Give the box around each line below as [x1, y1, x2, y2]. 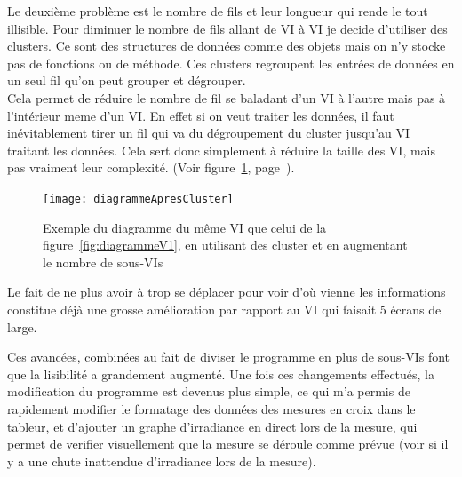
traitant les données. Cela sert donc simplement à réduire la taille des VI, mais [7, 140, 436, 159]
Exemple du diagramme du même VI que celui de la [43, 218, 327, 236]
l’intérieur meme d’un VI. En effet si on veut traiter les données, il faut [7, 106, 394, 124]
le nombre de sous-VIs [43, 252, 163, 271]
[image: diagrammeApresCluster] [43, 192, 234, 205]
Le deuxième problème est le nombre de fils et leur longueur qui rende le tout [7, 2, 428, 20]
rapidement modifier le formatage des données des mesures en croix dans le [7, 399, 416, 417]
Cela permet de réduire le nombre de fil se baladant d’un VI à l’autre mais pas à [7, 88, 446, 107]
